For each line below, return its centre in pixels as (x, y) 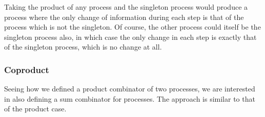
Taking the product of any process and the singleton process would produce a (126, 7)
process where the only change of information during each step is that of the (124, 17)
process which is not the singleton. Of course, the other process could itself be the (132, 27)
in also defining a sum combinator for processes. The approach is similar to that (130, 98)
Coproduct (27, 69)
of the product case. (35, 109)
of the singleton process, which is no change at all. (83, 47)
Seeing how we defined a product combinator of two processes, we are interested (130, 89)
